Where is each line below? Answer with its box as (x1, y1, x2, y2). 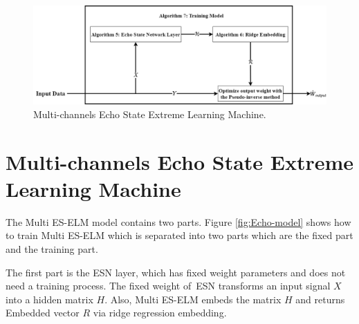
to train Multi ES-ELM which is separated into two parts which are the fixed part (6, 228, 353, 242)
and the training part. (6, 241, 98, 256)
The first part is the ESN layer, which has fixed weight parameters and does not (6, 265, 346, 279)
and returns (295, 292, 345, 306)
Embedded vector (6, 305, 80, 320)
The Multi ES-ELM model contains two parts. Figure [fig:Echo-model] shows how (6, 214, 351, 229)
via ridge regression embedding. (93, 305, 227, 320)
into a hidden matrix (6, 292, 93, 306)
